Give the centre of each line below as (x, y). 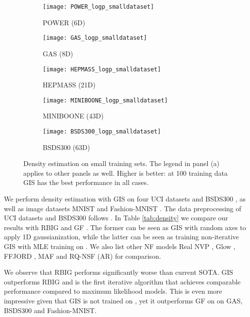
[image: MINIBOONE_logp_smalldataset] (105, 100)
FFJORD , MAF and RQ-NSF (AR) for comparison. (83, 256)
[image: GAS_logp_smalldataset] (95, 38)
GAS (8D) (58, 53)
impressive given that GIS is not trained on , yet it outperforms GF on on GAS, (123, 300)
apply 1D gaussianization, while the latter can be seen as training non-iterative (122, 237)
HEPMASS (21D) (69, 85)
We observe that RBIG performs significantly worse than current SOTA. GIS (119, 272)
